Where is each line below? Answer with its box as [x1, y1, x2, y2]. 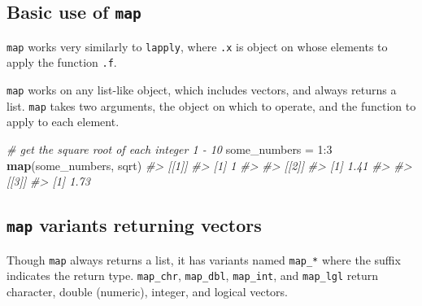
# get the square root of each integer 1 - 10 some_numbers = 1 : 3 [7, 141, 333, 157]
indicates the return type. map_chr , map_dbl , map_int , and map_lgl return [7, 267, 379, 284]
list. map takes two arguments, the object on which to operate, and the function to [7, 97, 416, 114]
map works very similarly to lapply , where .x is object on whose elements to [7, 37, 388, 55]
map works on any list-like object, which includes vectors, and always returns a [7, 81, 397, 98]
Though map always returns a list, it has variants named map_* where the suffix [7, 251, 401, 268]
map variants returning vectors [7, 212, 262, 238]
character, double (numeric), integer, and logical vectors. [7, 282, 288, 299]
